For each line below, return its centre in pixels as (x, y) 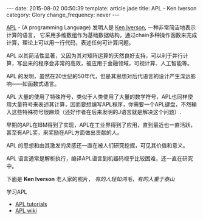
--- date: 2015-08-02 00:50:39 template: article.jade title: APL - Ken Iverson (101, 8)
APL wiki (26, 211)
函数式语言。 (43, 84)
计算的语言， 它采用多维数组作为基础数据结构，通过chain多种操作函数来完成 (102, 35)
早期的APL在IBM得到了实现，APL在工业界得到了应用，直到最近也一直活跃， (101, 125)
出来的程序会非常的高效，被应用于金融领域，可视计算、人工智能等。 (107, 63)
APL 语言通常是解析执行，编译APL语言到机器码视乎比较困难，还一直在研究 (100, 158)
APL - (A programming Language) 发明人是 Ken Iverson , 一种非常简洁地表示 (101, 27)
